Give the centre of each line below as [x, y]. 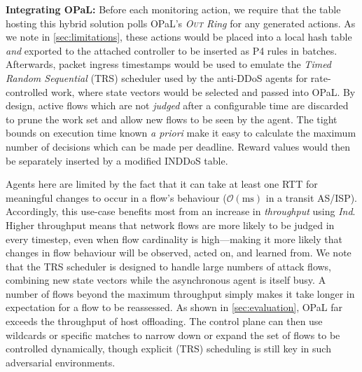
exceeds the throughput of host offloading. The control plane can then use [164, 321]
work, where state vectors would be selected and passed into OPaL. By [203, 91]
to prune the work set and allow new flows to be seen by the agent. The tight [172, 119]
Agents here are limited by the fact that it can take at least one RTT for [162, 184]
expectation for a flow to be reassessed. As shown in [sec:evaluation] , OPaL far [174, 307]
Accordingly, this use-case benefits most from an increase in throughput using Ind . [181, 211]
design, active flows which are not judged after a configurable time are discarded [177, 105]
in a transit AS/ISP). [311, 197]
